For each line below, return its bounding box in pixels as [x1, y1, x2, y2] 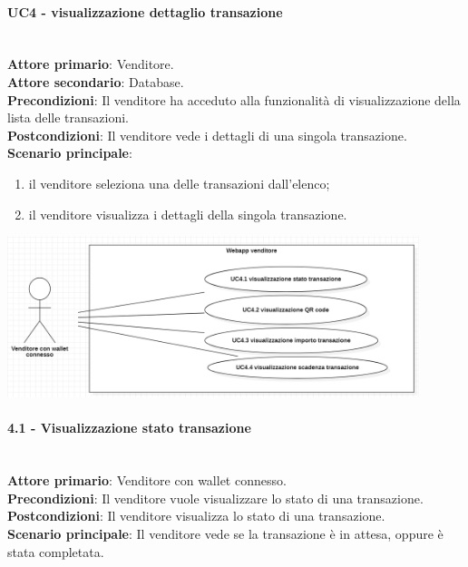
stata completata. [7, 542, 104, 561]
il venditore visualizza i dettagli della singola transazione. [28, 204, 347, 223]
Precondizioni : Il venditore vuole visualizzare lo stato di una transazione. [7, 488, 424, 507]
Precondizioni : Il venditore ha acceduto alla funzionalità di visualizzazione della [7, 90, 461, 109]
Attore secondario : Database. [7, 72, 184, 91]
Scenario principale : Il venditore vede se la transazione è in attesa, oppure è [7, 523, 444, 543]
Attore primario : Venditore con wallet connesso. [7, 471, 287, 490]
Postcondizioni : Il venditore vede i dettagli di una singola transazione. [7, 125, 407, 144]
